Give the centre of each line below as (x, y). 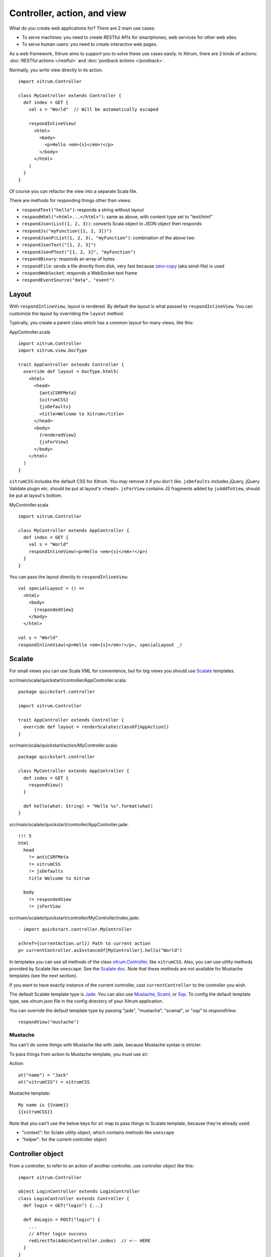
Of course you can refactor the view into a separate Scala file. (73, 191)
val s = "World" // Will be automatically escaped (93, 110)
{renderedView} (58, 435)
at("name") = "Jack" (43, 1075)
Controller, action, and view (68, 13)
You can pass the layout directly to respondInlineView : (69, 577)
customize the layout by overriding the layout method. (67, 313)
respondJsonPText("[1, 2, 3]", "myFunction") (79, 252)
